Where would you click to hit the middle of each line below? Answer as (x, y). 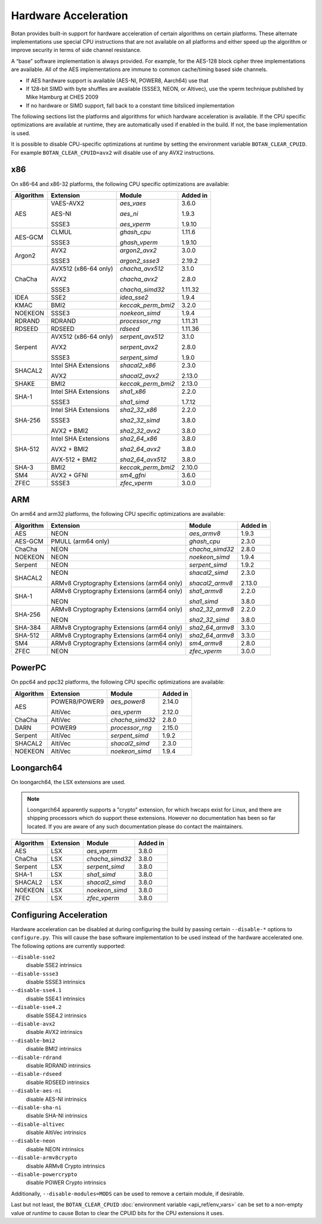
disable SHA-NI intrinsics (57, 1116)
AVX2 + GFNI (69, 475)
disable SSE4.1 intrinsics (56, 999)
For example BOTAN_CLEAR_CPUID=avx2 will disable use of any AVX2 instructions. (113, 152)
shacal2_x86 (138, 365)
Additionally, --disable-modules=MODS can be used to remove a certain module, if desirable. (128, 1194)
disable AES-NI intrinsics (56, 1099)
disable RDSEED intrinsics (58, 1082)
